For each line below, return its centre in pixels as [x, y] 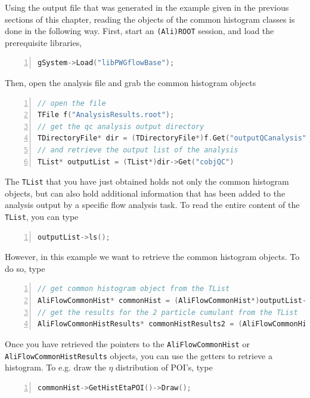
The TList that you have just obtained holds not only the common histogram [147, 181]
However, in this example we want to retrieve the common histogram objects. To [152, 257]
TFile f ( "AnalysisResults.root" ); [106, 115]
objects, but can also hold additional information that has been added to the [145, 193]
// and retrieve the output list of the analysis [138, 150]
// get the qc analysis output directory [121, 126]
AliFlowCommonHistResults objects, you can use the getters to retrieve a [139, 355]
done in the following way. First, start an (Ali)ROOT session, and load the [139, 31]
